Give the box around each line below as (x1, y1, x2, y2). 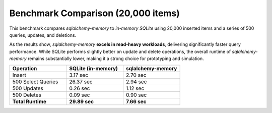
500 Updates (12, 85, 44, 92)
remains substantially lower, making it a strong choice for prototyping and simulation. (28, 55, 204, 62)
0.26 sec (69, 85, 90, 92)
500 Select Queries (12, 78, 58, 85)
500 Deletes (12, 91, 41, 98)
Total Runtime (12, 98, 47, 105)
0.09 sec (69, 91, 90, 98)
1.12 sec (126, 85, 145, 92)
